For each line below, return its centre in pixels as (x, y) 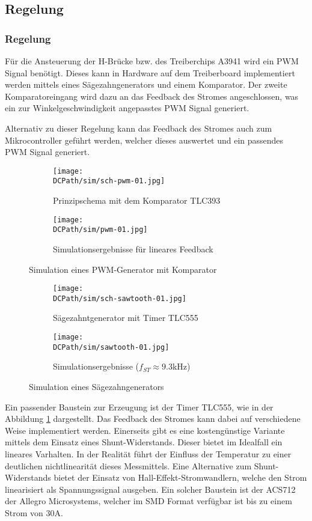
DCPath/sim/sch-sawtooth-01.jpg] (120, 298)
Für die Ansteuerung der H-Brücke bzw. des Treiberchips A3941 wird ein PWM (152, 61)
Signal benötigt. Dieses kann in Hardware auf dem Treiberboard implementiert (150, 72)
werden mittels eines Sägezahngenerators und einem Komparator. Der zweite (146, 84)
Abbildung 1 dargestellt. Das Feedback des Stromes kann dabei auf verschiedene (153, 419)
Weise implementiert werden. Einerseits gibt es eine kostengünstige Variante (145, 430)
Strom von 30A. (34, 512)
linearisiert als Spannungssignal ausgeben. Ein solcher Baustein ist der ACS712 (150, 489)
